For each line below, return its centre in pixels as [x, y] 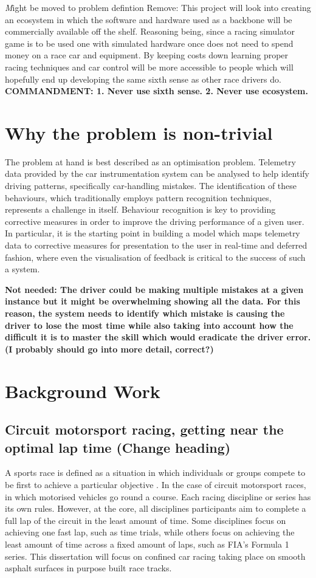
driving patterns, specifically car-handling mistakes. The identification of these [151, 186]
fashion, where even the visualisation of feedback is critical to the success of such [155, 257]
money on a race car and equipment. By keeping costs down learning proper [147, 55]
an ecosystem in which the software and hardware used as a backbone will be [149, 19]
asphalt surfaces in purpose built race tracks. [88, 568]
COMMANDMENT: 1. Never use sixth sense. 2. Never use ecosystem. [157, 91]
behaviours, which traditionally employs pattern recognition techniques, [138, 197]
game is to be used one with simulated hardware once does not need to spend [149, 43]
